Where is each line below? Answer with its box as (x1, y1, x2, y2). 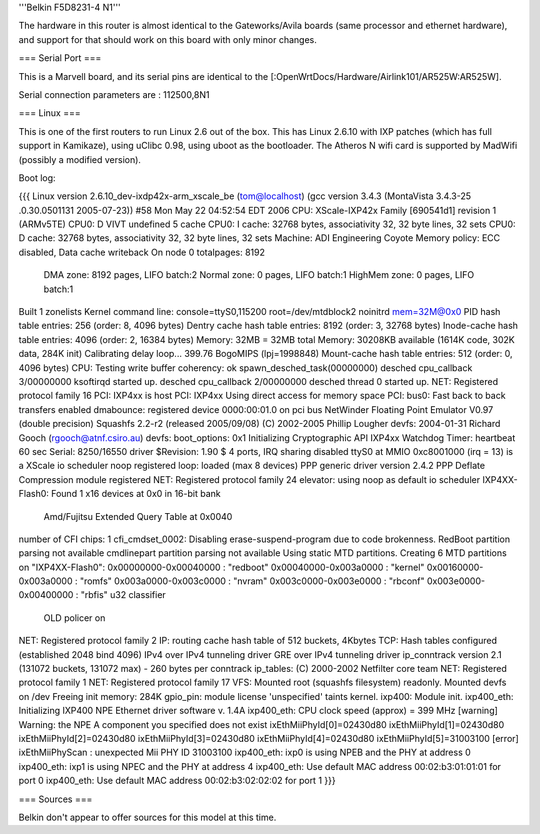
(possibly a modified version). (18, 153, 142, 165)
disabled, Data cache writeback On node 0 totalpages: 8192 (18, 246, 265, 258)
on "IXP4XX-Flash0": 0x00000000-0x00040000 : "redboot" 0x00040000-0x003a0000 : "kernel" (18, 561, 425, 573)
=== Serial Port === (18, 52, 102, 64)
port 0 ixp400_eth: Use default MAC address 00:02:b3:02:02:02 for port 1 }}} (18, 775, 336, 787)
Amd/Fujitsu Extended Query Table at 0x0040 (43, 510, 233, 522)
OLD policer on (43, 611, 106, 624)
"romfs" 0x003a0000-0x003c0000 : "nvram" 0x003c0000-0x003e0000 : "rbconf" (79, 575, 425, 587)
